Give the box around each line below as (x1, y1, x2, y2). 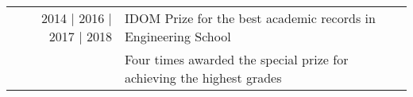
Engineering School (124, 27, 231, 45)
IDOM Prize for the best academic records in (124, 9, 376, 27)
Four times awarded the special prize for (124, 50, 349, 68)
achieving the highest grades (124, 68, 282, 87)
